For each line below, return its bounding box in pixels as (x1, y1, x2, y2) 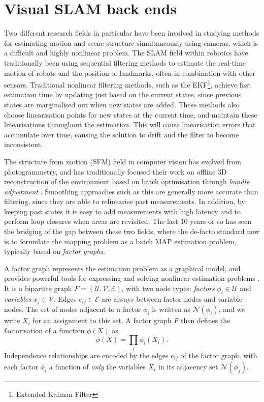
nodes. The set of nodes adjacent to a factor (4, 304, 141, 314)
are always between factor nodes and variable (102, 293, 242, 304)
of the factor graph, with (180, 350, 257, 360)
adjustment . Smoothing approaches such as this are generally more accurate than (4, 186, 258, 196)
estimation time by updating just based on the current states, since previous (4, 89, 242, 100)
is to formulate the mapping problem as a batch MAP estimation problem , (4, 236, 237, 246)
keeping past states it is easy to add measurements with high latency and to (4, 206, 241, 216)
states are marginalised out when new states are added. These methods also (4, 99, 240, 109)
